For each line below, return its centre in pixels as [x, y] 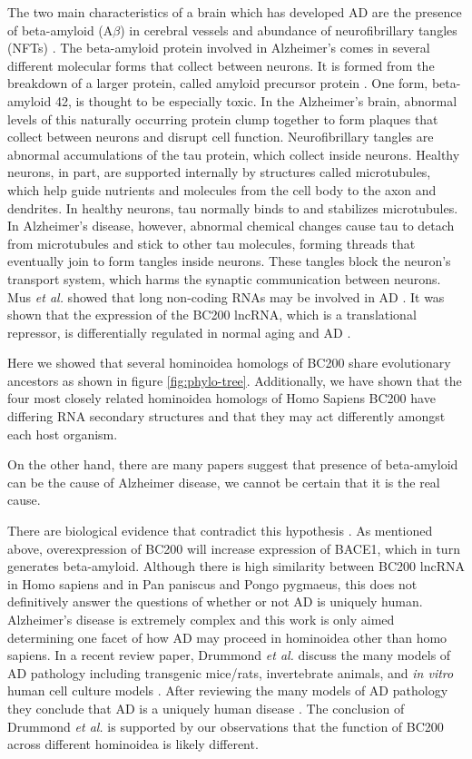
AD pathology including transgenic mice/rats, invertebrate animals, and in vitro [231, 672]
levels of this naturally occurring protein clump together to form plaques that [223, 118]
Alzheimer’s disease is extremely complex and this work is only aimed [201, 619]
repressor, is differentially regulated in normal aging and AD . [179, 332]
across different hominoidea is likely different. [133, 744]
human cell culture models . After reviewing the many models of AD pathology [228, 690]
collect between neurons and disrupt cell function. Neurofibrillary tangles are [221, 137]
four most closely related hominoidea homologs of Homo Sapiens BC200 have [221, 398]
